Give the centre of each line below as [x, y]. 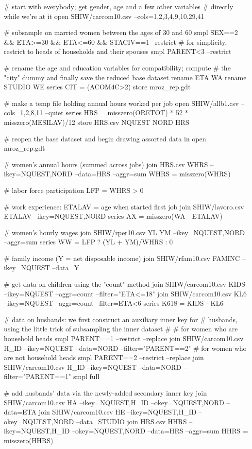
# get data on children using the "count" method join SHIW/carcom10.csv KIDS [125, 284]
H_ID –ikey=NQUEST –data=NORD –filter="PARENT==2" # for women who [125, 348]
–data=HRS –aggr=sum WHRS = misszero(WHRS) [152, 174]
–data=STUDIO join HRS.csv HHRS [131, 421]
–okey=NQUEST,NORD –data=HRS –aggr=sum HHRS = [160, 431]
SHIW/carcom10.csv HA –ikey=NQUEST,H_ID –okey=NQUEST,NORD [114, 402]
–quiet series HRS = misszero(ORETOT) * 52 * [117, 112]
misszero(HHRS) [29, 440]
